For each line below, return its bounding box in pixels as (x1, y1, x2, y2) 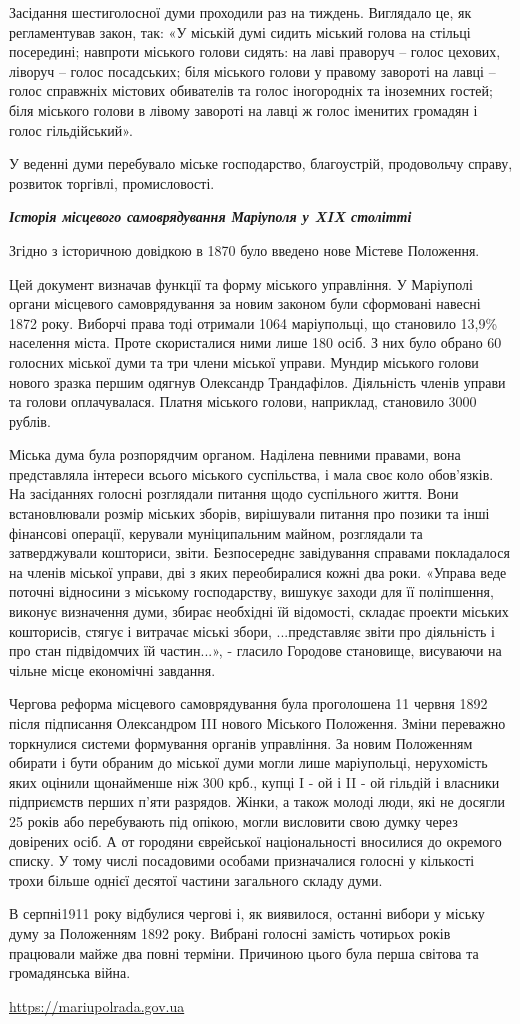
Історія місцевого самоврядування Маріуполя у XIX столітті (9, 206, 412, 227)
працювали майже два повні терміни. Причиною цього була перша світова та (9, 942, 479, 963)
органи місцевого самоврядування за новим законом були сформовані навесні (9, 293, 481, 314)
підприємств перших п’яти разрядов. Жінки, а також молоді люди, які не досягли (9, 791, 506, 812)
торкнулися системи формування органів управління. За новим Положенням (9, 732, 473, 753)
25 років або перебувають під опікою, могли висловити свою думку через (9, 810, 458, 831)
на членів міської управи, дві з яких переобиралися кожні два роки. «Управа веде (9, 561, 507, 582)
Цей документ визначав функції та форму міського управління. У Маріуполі (9, 273, 473, 294)
